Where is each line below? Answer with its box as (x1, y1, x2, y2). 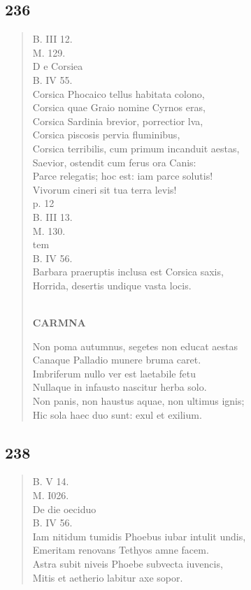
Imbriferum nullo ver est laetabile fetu (32, 366, 196, 380)
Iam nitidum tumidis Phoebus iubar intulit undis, (32, 528, 246, 543)
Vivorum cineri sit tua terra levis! (32, 182, 177, 196)
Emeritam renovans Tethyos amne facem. (32, 542, 209, 557)
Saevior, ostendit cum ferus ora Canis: (32, 154, 196, 169)
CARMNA (32, 315, 86, 330)
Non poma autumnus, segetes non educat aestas (32, 338, 238, 353)
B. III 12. (32, 31, 73, 46)
